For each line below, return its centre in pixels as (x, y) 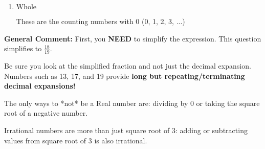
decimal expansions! (40, 86)
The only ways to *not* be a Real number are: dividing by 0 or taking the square (132, 103)
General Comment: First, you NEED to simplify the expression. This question (133, 38)
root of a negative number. (46, 113)
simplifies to (23, 48)
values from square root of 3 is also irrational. (76, 140)
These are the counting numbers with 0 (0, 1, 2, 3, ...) (101, 21)
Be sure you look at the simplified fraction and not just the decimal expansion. (128, 66)
